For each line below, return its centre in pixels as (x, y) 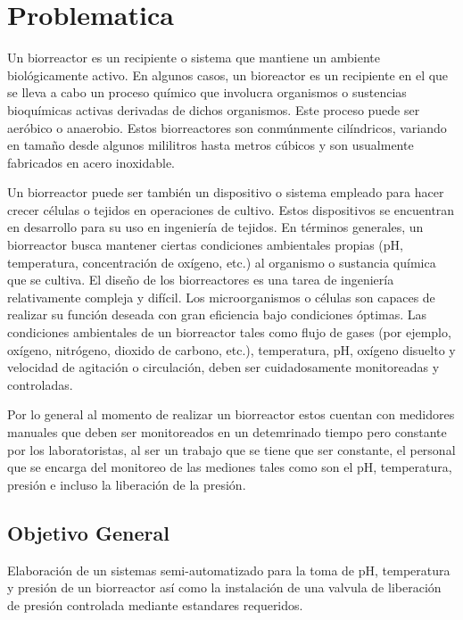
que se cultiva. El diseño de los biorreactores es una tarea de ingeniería (201, 280)
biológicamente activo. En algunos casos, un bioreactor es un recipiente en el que (228, 74)
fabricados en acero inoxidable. (91, 162)
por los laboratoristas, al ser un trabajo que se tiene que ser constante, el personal (231, 449)
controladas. (40, 384)
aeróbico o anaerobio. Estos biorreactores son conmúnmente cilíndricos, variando (227, 127)
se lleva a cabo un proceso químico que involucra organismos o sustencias (207, 92)
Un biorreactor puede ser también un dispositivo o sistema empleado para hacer (226, 192)
